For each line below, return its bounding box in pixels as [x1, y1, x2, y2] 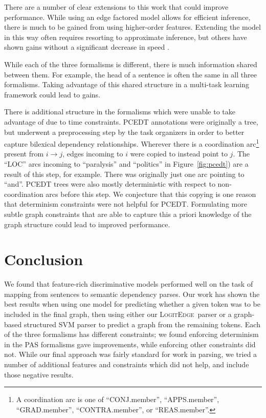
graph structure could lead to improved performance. [4, 218, 170, 229]
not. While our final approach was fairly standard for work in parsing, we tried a [4, 349, 257, 360]
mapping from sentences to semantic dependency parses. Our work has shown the [4, 288, 260, 299]
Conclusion [4, 249, 83, 270]
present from [4, 148, 44, 159]
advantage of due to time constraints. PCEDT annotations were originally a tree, [4, 116, 258, 127]
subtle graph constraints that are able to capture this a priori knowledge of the [4, 208, 252, 219]
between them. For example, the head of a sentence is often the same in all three [4, 69, 257, 79]
